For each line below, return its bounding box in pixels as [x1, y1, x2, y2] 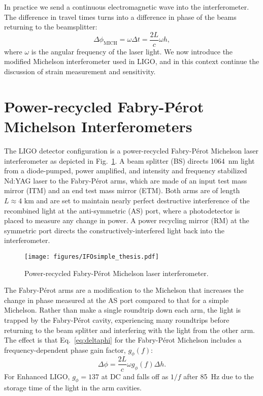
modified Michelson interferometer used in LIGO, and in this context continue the [4, 56, 259, 67]
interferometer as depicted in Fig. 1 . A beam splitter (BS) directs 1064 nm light [4, 155, 255, 166]
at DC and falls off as [101, 371, 169, 381]
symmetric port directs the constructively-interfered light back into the [4, 225, 225, 235]
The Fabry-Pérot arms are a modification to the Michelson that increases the [4, 285, 244, 295]
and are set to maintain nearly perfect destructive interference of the [36, 195, 250, 205]
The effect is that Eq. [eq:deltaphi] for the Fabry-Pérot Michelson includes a [4, 334, 242, 345]
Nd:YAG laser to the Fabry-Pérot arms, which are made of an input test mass [4, 175, 247, 186]
